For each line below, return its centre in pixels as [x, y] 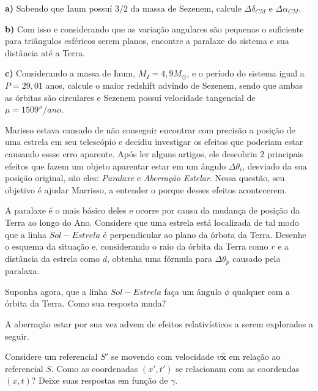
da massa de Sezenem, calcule [186, 8]
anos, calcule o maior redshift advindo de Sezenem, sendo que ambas [174, 85]
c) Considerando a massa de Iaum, [70, 73]
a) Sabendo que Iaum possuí [59, 8]
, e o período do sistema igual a [246, 73]
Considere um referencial [51, 356]
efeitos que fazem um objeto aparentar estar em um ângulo [116, 166]
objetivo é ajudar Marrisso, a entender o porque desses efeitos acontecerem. [146, 189]
